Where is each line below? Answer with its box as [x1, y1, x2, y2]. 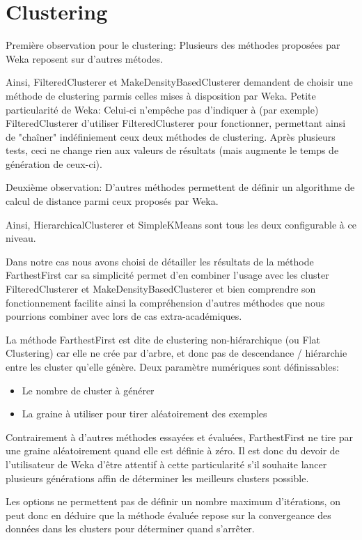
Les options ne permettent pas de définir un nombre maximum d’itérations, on [6, 494, 340, 509]
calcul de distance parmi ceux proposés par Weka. [6, 194, 219, 208]
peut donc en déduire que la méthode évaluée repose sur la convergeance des [6, 507, 331, 522]
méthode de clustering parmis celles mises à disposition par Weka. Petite [6, 88, 316, 102]
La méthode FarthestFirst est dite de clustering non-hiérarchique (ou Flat [6, 332, 321, 346]
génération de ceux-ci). [6, 156, 102, 171]
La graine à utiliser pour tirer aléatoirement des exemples [22, 406, 267, 421]
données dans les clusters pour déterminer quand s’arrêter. [6, 521, 255, 536]
